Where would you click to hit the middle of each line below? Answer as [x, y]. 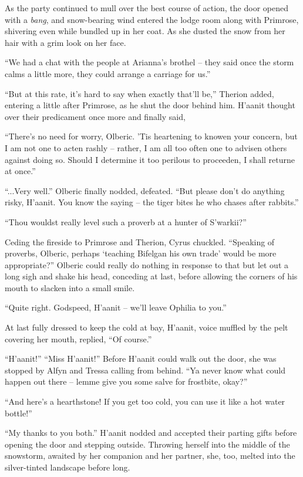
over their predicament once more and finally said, [95, 116]
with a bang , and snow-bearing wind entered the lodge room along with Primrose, [152, 19]
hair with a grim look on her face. [65, 42]
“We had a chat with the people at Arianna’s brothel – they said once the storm [149, 62]
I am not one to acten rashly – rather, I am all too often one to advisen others [146, 147]
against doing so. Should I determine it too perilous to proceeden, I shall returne [150, 159]
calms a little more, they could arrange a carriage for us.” [108, 73]
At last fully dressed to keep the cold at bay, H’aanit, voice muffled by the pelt [147, 327]
